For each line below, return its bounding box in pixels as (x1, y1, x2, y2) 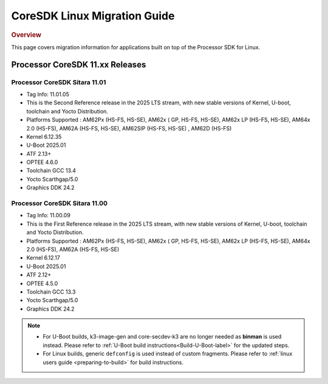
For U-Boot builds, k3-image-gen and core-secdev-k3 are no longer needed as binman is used (43, 333, 282, 340)
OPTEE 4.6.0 (26, 158, 58, 166)
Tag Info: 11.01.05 (26, 90, 69, 98)
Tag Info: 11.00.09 (26, 212, 71, 219)
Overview (11, 30, 42, 39)
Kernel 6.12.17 (26, 254, 60, 261)
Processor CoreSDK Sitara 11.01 (11, 78, 106, 86)
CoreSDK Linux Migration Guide (11, 9, 175, 22)
